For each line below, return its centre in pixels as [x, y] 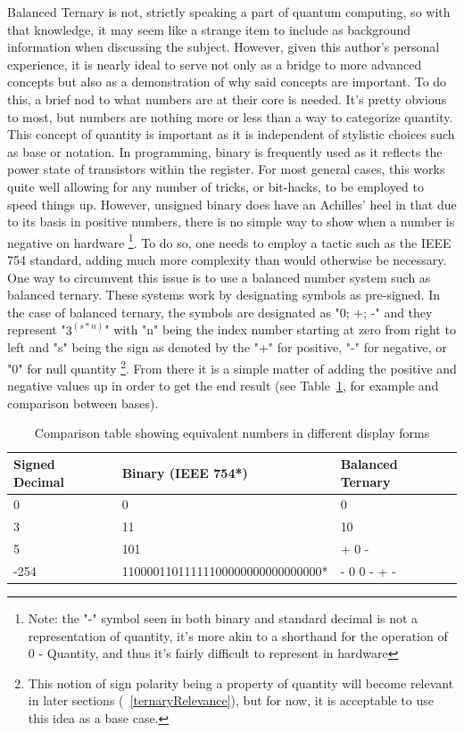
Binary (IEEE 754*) [185, 472]
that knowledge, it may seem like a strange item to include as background [209, 29]
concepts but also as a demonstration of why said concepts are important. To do [227, 82]
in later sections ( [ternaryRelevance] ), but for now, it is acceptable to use [231, 700]
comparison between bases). [83, 403]
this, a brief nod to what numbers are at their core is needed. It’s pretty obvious [227, 99]
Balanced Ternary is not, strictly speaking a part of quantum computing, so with [229, 12]
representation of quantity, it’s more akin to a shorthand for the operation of [238, 635]
